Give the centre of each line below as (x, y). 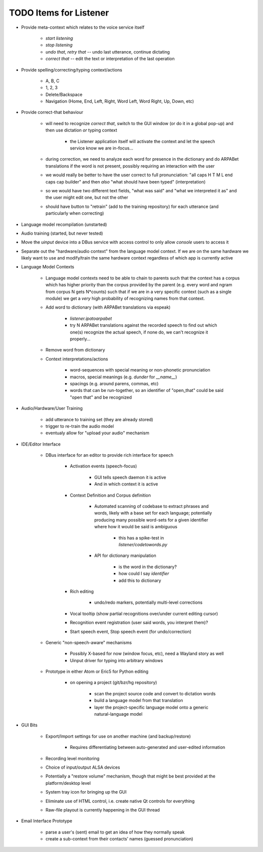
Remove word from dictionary (75, 350)
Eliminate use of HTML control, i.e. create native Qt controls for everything (120, 801)
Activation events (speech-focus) (103, 466)
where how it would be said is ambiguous (136, 527)
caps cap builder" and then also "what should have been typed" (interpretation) (126, 182)
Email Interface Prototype (47, 821)
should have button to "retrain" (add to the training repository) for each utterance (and (132, 206)
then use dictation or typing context (81, 130)
